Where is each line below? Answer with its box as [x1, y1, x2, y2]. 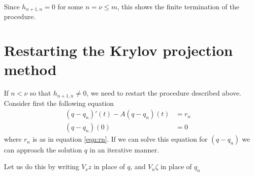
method [4, 59, 57, 79]
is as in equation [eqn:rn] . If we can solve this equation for [32, 134, 208, 144]
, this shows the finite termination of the [117, 1, 239, 11]
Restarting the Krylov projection [4, 40, 233, 60]
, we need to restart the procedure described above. [86, 88, 241, 98]
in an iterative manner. [89, 145, 159, 155]
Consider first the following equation [4, 98, 114, 108]
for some [57, 1, 83, 11]
